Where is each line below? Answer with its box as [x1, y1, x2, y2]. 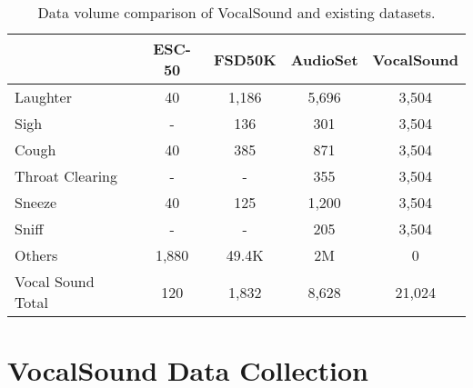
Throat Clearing [15, 165, 117, 186]
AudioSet [290, 48, 358, 70]
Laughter [15, 86, 72, 107]
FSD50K [213, 48, 277, 70]
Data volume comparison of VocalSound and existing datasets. [37, 2, 436, 23]
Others [15, 244, 58, 265]
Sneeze [15, 192, 57, 213]
